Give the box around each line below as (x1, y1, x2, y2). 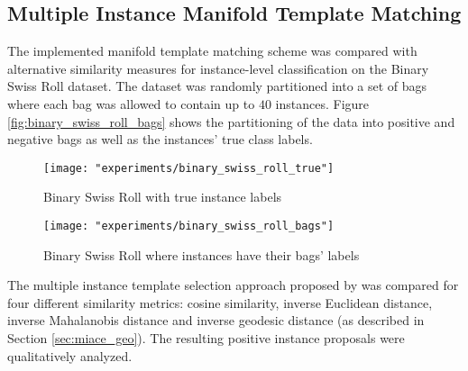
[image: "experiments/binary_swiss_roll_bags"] (43, 220, 335, 233)
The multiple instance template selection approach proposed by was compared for (7, 276, 459, 294)
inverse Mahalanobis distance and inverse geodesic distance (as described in (7, 311, 425, 330)
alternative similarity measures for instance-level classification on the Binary (7, 59, 429, 77)
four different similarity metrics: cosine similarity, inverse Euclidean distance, (7, 293, 433, 312)
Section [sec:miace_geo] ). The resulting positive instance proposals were (7, 329, 405, 348)
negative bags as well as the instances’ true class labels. (7, 130, 313, 149)
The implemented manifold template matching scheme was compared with (7, 41, 418, 60)
